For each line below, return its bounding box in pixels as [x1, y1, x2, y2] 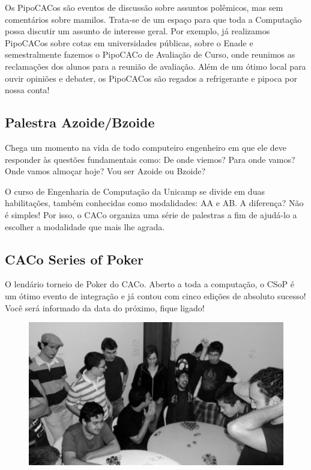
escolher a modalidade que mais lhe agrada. [5, 220, 165, 233]
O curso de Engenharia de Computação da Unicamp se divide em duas [5, 185, 265, 197]
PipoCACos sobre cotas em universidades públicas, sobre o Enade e [5, 36, 253, 49]
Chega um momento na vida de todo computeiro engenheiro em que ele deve [5, 141, 287, 153]
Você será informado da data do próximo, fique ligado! [5, 301, 205, 314]
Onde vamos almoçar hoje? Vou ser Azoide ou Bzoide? [5, 165, 206, 177]
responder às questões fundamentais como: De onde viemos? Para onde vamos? [5, 153, 295, 165]
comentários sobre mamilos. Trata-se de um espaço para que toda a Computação [5, 13, 302, 25]
